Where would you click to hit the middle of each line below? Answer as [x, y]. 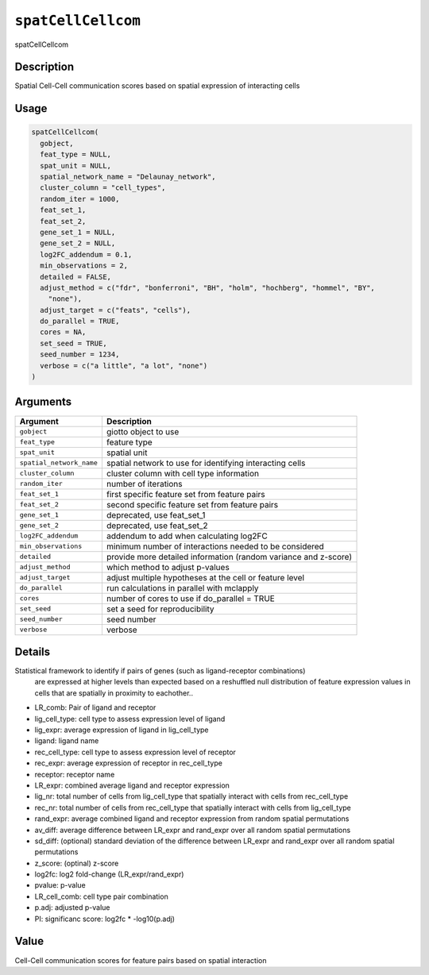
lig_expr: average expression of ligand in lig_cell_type [122, 730]
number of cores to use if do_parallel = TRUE [191, 598]
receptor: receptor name [75, 774]
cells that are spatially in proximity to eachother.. [114, 693]
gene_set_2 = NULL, [78, 243]
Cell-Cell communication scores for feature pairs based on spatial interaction [141, 960]
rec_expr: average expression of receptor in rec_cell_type [128, 763]
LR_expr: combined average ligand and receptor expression [132, 785]
